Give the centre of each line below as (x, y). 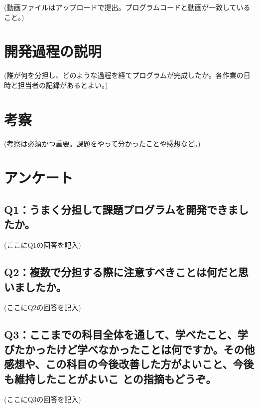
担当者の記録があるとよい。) (63, 85)
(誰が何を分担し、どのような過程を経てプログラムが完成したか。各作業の (124, 75)
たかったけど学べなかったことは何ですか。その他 (134, 349)
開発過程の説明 (53, 51)
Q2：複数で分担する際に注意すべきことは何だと (121, 272)
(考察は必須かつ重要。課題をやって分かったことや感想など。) (102, 143)
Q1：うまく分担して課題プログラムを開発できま (121, 209)
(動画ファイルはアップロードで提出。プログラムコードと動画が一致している (127, 7)
